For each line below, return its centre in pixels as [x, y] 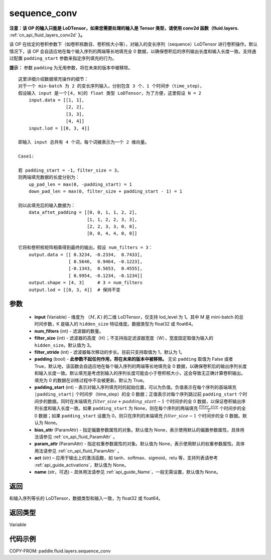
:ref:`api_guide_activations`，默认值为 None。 [82, 465]
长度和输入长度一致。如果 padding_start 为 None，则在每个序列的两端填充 [118, 408]
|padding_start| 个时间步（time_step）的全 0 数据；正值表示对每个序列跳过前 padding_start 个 [139, 394]
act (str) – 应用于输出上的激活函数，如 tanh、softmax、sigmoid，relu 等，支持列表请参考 [126, 458]
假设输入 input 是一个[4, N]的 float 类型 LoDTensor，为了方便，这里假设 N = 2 [110, 93]
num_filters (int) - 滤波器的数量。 [69, 331]
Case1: [26, 156]
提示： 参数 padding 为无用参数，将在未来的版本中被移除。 [71, 67]
